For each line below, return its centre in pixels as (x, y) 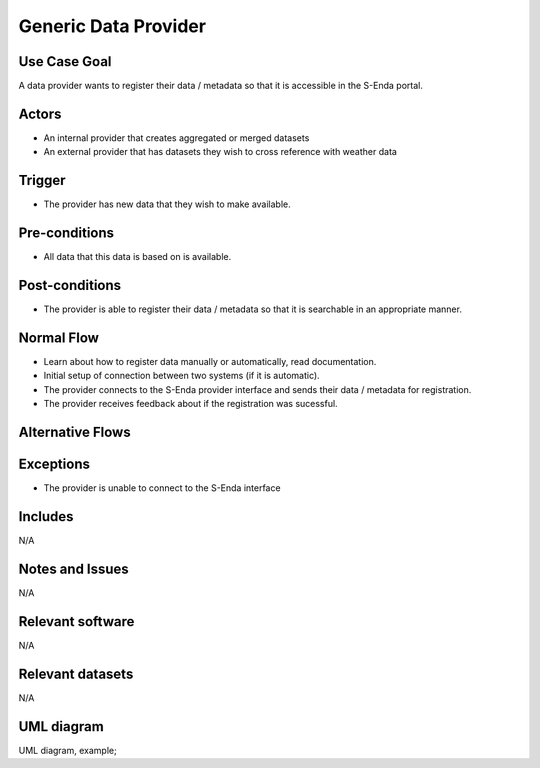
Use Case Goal (65, 61)
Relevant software (76, 621)
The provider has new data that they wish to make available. (167, 204)
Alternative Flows (74, 431)
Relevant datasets (76, 673)
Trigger (42, 180)
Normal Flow (59, 337)
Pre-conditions (66, 233)
